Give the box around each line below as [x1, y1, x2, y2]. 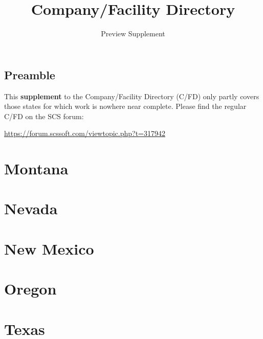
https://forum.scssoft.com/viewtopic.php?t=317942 [4, 128, 165, 139]
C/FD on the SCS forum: [4, 110, 84, 121]
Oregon [4, 278, 57, 299]
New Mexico [4, 238, 94, 259]
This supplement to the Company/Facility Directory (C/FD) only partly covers [4, 91, 259, 101]
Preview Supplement [101, 28, 165, 39]
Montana [4, 158, 69, 179]
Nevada [4, 198, 58, 219]
